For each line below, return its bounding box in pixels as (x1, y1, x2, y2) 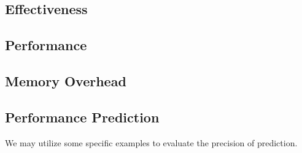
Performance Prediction (5, 107, 160, 126)
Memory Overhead (5, 71, 126, 90)
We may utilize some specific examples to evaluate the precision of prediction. (5, 136, 298, 149)
